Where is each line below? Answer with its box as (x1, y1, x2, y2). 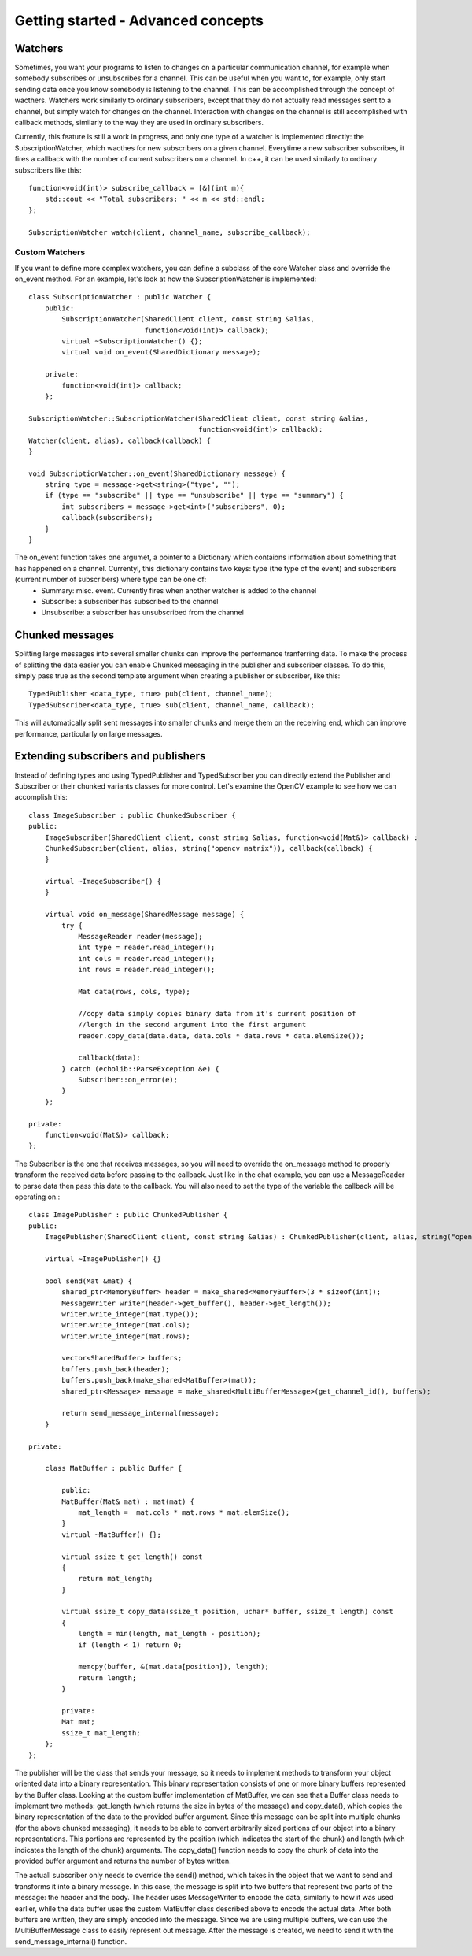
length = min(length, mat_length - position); (78, 1629, 261, 1639)
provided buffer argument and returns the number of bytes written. (14, 1856, 231, 1866)
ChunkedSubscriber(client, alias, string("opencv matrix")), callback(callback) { (44, 844, 373, 852)
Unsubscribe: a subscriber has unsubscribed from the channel (41, 607, 244, 618)
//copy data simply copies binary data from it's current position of (78, 1009, 356, 1018)
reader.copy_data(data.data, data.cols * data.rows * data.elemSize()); (78, 1031, 365, 1040)
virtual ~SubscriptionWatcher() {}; (61, 337, 204, 346)
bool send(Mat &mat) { (44, 1276, 133, 1286)
